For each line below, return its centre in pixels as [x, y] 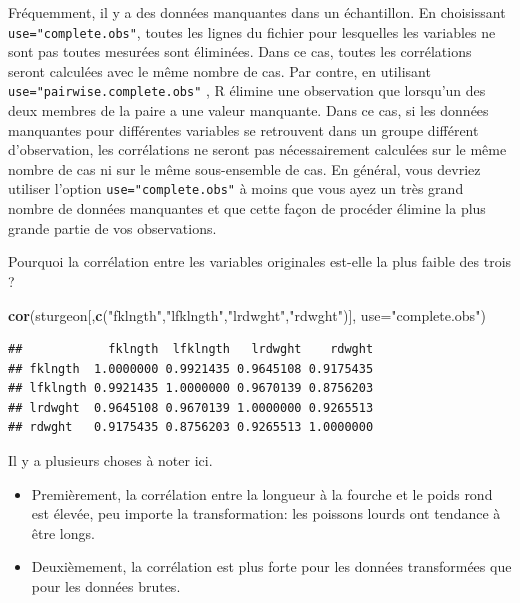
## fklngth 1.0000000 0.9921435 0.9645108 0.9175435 [191, 368]
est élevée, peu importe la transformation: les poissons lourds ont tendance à [266, 513]
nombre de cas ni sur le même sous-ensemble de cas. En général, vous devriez [244, 168]
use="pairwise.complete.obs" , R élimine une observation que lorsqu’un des [247, 90]
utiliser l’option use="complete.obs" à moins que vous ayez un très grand [236, 188]
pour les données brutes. [106, 586]
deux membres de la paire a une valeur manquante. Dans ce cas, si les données [248, 110]
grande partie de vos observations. [112, 227]
